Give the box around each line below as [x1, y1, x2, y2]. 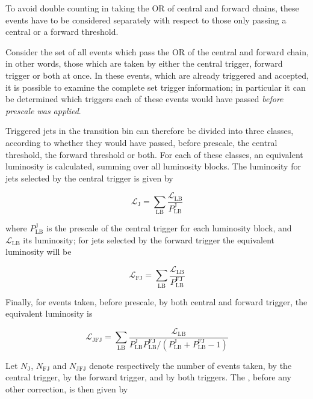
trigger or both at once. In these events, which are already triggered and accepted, [5, 69, 309, 81]
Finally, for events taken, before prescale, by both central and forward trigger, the [5, 295, 308, 308]
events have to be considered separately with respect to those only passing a [5, 13, 287, 26]
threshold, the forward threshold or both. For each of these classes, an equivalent [5, 148, 303, 160]
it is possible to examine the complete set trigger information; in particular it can [5, 81, 306, 93]
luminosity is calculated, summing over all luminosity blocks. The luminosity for [5, 160, 301, 172]
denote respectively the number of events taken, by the [89, 359, 292, 371]
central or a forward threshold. [5, 25, 119, 38]
